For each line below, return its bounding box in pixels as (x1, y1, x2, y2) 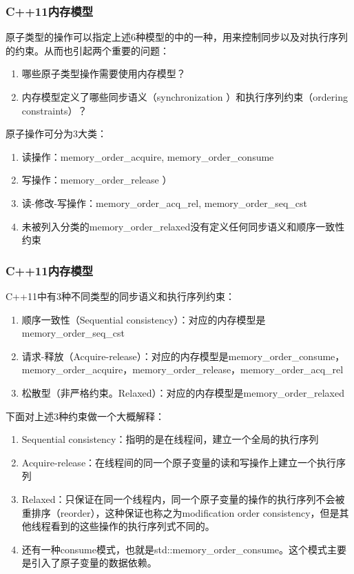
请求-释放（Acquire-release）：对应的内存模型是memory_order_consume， (21, 348, 345, 363)
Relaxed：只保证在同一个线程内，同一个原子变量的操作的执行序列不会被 (21, 491, 345, 506)
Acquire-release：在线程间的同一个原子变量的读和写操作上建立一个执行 (21, 455, 337, 469)
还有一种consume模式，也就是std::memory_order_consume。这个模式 (21, 542, 328, 556)
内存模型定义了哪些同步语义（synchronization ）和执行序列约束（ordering (21, 90, 348, 103)
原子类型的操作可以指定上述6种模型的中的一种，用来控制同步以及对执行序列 (6, 30, 348, 44)
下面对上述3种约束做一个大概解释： (6, 408, 165, 423)
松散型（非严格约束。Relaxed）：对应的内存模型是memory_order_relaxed (21, 385, 344, 399)
